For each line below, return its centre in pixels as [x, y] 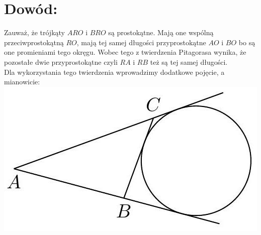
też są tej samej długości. [189, 62]
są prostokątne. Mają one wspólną [161, 32]
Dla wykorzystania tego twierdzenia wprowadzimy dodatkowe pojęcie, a [114, 72]
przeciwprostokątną [34, 42]
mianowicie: [22, 82]
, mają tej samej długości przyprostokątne [141, 42]
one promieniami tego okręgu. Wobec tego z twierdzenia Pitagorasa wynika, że [125, 52]
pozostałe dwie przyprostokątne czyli [61, 62]
